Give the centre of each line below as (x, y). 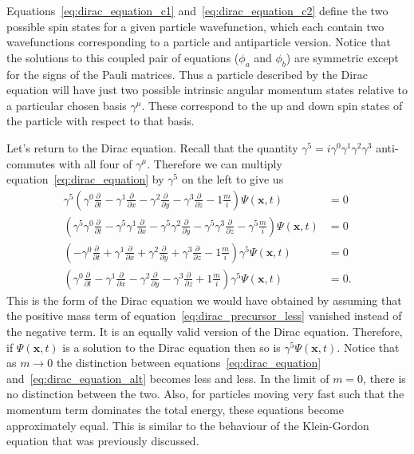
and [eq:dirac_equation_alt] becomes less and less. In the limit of (168, 378)
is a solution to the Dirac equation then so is (172, 347)
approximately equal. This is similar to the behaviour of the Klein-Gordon (188, 425)
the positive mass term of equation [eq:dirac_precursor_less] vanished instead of (204, 316)
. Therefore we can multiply (215, 163)
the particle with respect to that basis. (101, 121)
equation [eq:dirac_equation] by (85, 179)
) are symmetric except (342, 57)
